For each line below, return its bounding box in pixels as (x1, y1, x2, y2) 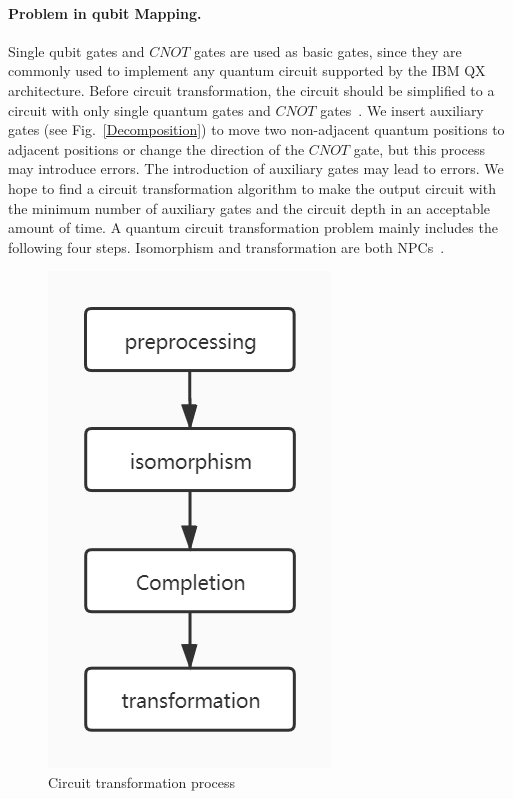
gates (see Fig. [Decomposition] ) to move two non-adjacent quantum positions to (8, 119, 505, 140)
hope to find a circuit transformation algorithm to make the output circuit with (8, 177, 496, 198)
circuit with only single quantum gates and (8, 99, 271, 120)
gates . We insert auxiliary (320, 99, 484, 120)
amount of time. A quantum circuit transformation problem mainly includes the (8, 217, 498, 238)
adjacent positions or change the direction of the (8, 138, 305, 159)
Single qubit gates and (8, 40, 145, 61)
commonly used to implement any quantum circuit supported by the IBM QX (8, 60, 486, 81)
